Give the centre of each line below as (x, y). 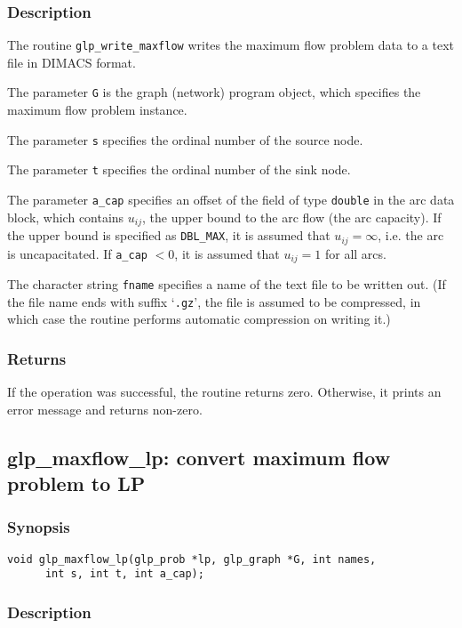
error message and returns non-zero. (105, 409)
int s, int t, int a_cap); (124, 574)
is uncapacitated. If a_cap (77, 253)
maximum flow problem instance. (97, 110)
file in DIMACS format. (72, 62)
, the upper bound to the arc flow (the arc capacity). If (292, 217)
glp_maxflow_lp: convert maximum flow (199, 457)
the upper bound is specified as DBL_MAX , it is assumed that (169, 235)
